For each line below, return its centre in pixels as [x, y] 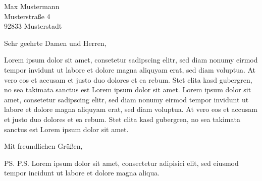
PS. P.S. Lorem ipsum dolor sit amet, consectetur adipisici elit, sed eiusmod [121, 163]
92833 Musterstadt [33, 26]
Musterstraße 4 [27, 16]
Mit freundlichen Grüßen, [43, 146]
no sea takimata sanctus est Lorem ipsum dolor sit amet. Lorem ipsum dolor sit [128, 89]
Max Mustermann [32, 6]
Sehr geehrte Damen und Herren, [55, 43]
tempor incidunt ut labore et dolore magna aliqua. [82, 173]
